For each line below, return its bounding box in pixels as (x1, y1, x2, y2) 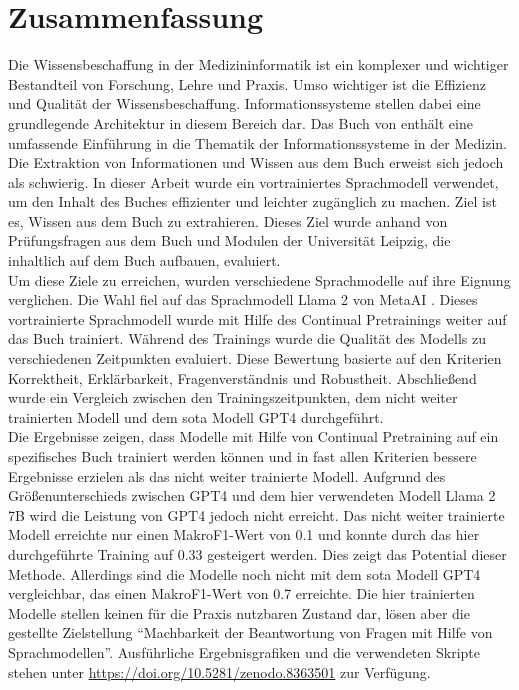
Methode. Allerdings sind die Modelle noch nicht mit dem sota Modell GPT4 (8, 563, 481, 584)
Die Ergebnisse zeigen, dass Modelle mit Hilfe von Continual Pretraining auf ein (8, 426, 499, 447)
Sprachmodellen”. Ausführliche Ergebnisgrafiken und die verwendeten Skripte (8, 641, 480, 662)
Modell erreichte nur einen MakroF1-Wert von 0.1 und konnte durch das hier (8, 524, 480, 545)
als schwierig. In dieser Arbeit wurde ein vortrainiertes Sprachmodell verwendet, (8, 171, 499, 192)
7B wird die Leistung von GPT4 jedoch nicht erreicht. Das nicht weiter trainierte (8, 504, 505, 525)
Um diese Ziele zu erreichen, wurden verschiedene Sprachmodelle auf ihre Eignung (8, 269, 511, 290)
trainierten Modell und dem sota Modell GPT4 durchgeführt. (8, 406, 384, 427)
